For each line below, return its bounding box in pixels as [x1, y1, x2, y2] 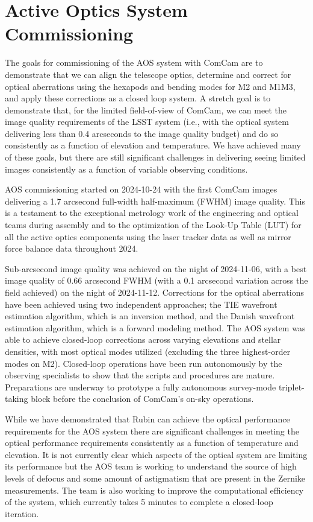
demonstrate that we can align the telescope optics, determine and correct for [5, 68, 291, 80]
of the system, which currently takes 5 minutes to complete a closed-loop [5, 495, 273, 508]
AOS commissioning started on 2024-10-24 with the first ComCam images [5, 183, 277, 196]
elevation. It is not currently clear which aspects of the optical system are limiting [5, 448, 308, 460]
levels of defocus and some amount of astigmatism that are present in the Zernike [5, 471, 306, 484]
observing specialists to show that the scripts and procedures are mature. [5, 369, 275, 381]
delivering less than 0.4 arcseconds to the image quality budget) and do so [5, 127, 279, 139]
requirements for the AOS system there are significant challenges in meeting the [5, 424, 299, 437]
